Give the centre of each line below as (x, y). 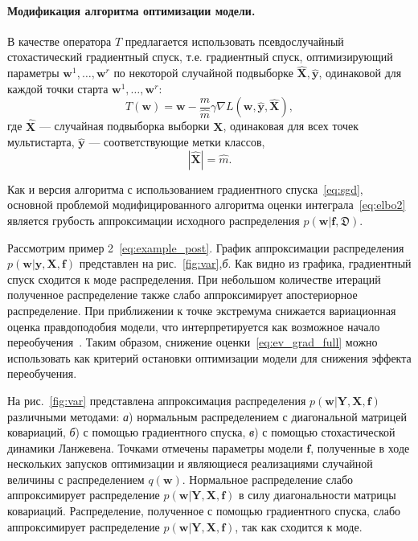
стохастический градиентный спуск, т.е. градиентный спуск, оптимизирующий (200, 57)
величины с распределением (76, 479)
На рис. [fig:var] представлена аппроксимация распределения (157, 400)
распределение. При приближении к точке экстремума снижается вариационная (202, 310)
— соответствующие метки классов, (177, 142)
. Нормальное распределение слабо (268, 479)
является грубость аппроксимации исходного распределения (154, 220)
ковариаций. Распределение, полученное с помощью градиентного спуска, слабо (204, 511)
